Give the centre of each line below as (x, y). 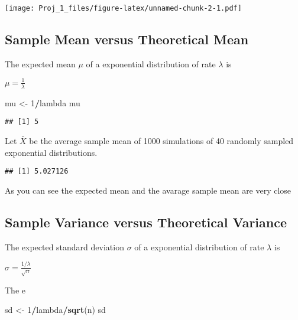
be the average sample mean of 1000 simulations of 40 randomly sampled (161, 141)
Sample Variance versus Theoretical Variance (146, 222)
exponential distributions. (51, 152)
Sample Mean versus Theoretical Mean (127, 39)
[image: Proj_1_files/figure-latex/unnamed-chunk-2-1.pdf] (123, 8)
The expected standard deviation (64, 246)
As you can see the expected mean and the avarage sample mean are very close (148, 190)
